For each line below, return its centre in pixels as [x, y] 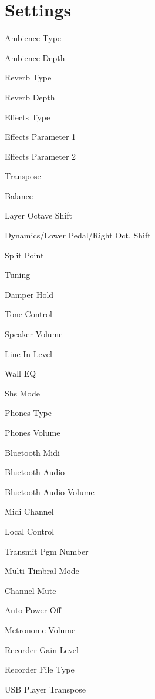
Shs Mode [22, 393]
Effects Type [28, 117]
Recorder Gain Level [42, 649]
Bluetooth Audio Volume [50, 491]
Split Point [24, 255]
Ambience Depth [35, 57]
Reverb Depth [30, 97]
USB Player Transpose [45, 689]
